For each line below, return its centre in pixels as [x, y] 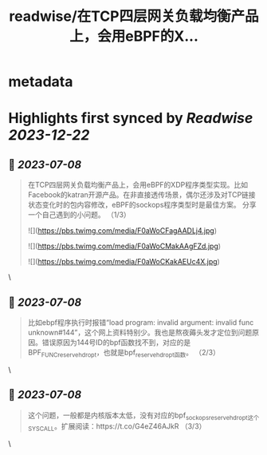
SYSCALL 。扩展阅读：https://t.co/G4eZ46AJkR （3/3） [117, 427]
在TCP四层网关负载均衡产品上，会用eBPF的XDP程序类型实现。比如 [138, 185]
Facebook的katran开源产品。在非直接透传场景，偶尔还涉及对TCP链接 [142, 195]
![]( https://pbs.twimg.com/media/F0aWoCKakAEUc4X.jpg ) [124, 262]
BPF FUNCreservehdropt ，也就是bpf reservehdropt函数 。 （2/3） [124, 354]
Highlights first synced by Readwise [131, 119]
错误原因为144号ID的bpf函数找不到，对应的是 [116, 342]
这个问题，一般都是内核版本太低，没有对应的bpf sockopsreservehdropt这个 [143, 416]
